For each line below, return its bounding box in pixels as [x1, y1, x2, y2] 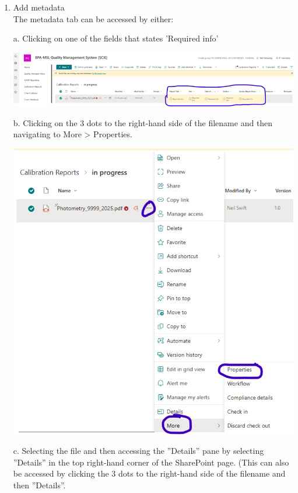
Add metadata [13, 1, 65, 13]
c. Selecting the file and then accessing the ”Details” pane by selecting [13, 445, 264, 457]
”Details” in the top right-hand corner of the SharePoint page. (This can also [13, 456, 289, 468]
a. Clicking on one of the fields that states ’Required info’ [13, 32, 219, 44]
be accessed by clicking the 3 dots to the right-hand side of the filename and [13, 467, 286, 480]
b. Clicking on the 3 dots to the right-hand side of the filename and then [13, 116, 273, 129]
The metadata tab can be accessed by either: [13, 12, 174, 25]
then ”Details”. [13, 478, 66, 491]
